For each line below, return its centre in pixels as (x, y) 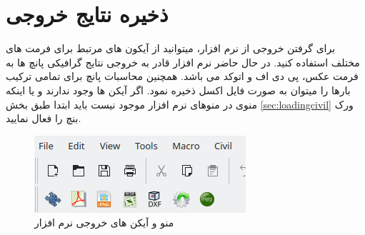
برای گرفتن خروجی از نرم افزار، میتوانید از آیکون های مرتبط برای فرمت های (171, 48)
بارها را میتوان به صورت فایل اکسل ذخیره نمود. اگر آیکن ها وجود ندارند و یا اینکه (178, 90)
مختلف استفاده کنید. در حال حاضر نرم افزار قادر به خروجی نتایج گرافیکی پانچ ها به (183, 62)
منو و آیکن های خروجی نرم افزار (104, 222)
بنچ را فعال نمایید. (44, 118)
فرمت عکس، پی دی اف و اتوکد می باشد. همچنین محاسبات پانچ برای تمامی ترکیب (182, 76)
